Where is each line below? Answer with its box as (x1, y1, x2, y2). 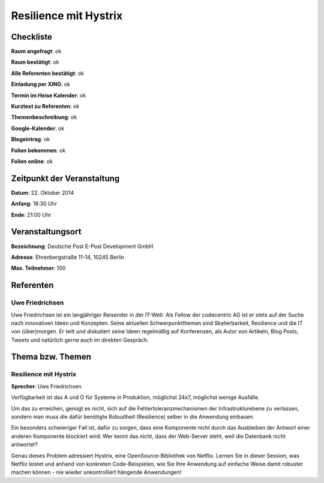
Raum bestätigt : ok (11, 59, 59, 66)
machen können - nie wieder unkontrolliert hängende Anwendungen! (11, 469, 182, 476)
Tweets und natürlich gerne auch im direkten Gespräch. (11, 336, 149, 343)
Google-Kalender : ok (11, 125, 65, 132)
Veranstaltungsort (11, 227, 82, 237)
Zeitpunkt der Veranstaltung (11, 173, 120, 183)
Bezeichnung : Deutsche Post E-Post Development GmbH (11, 243, 154, 250)
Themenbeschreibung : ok (11, 114, 77, 121)
